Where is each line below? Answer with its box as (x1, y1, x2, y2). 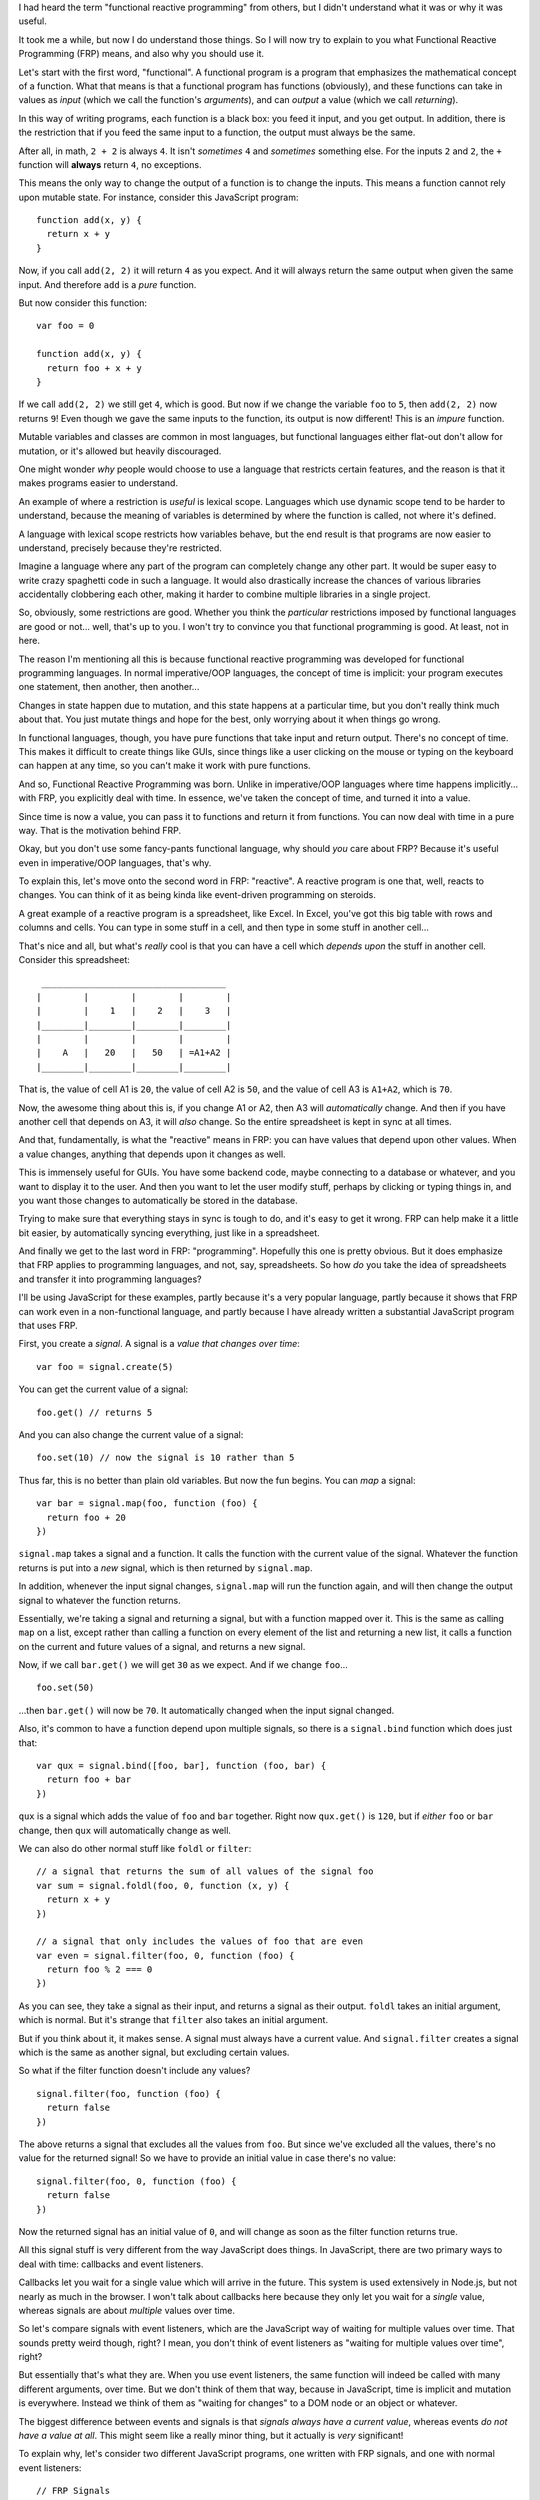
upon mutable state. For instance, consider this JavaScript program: (18, 191, 299, 203)
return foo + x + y (46, 362, 142, 374)
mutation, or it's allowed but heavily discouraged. (18, 445, 222, 457)
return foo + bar (46, 1774, 132, 1785)
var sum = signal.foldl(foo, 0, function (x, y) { (36, 1880, 290, 1891)
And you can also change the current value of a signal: (18, 1428, 244, 1440)
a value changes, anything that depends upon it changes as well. (18, 1148, 286, 1160)
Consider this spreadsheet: (18, 954, 130, 966)
